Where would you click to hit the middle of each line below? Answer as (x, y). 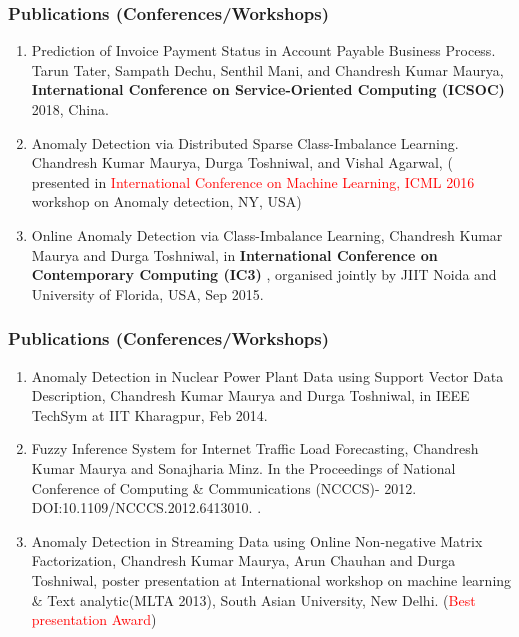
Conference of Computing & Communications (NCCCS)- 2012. (224, 487)
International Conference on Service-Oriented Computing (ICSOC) (268, 89)
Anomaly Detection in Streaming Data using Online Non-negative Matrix (257, 540)
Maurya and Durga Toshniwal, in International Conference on (234, 254)
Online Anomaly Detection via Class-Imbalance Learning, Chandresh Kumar (267, 234)
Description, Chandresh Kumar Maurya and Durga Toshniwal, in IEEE (250, 395)
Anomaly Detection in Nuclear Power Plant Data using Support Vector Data (267, 375)
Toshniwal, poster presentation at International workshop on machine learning (271, 579)
